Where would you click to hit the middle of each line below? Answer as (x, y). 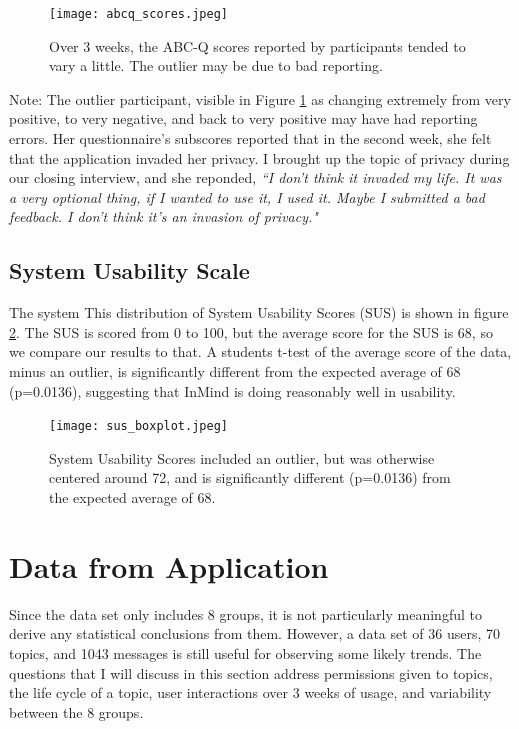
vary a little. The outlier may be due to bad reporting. (216, 65)
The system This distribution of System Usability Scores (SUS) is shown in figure (259, 312)
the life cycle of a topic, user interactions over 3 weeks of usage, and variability (250, 692)
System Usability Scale (129, 270)
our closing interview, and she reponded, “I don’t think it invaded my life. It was (255, 177)
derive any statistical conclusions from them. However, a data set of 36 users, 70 (255, 633)
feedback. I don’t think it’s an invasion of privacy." (163, 216)
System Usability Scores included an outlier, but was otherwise (242, 457)
